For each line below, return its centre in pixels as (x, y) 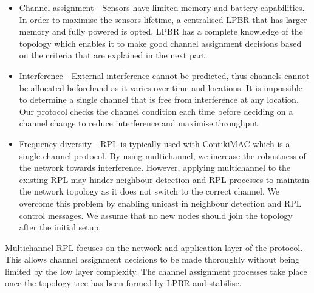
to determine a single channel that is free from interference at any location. (159, 99)
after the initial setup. (60, 227)
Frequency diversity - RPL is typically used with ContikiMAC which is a (155, 143)
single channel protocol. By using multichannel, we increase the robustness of (162, 155)
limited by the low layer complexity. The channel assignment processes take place (156, 271)
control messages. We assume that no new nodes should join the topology (156, 215)
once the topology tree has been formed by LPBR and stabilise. (123, 283)
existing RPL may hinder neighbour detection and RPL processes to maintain (164, 179)
